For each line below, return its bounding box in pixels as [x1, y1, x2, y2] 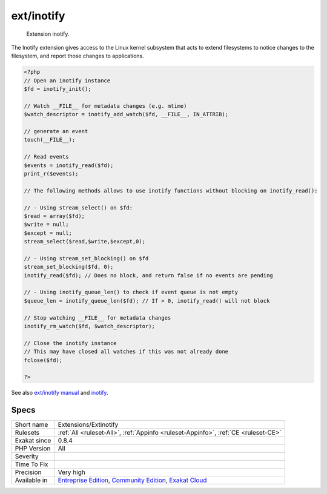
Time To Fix [15, 460, 48, 469]
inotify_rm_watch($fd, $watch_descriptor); [24, 323, 156, 330]
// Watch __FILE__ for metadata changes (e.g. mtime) [24, 102, 187, 109]
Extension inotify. [26, 30, 70, 38]
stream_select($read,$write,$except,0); [24, 238, 145, 245]
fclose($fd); [24, 357, 63, 363]
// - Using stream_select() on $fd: [24, 204, 133, 211]
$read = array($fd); [24, 212, 85, 219]
